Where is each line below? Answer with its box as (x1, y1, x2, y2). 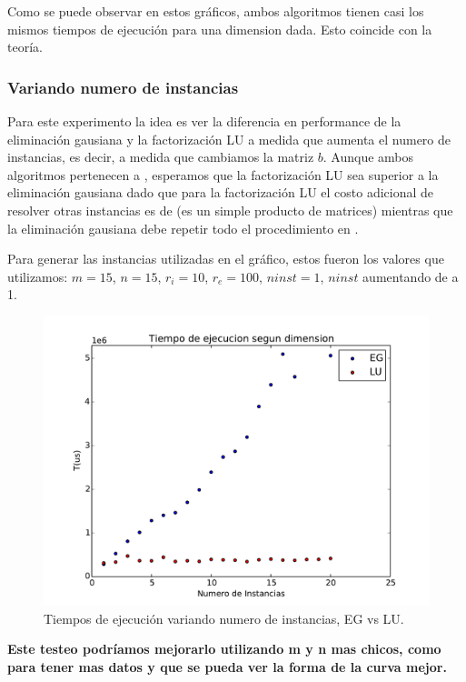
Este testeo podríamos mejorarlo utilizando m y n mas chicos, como (7, 639, 441, 658)
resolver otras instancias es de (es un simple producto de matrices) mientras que (7, 200, 453, 219)
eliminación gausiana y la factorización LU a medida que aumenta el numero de (7, 129, 451, 148)
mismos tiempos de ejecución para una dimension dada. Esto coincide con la (7, 19, 432, 38)
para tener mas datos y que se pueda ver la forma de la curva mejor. (7, 657, 447, 676)
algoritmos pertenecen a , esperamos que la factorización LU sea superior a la (7, 165, 439, 184)
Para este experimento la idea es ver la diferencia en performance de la (7, 112, 402, 130)
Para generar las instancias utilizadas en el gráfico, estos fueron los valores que (7, 249, 444, 268)
